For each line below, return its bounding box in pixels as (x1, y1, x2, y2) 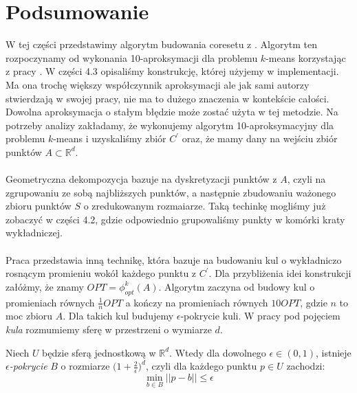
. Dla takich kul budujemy (63, 308, 174, 323)
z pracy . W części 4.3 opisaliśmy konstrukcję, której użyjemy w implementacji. (6, 64, 339, 78)
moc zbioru (6, 308, 53, 323)
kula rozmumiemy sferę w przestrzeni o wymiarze (6, 322, 212, 337)
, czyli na (287, 172, 326, 186)
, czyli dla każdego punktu (145, 359, 257, 373)
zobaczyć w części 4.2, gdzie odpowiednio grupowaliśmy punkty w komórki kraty (6, 212, 345, 226)
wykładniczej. (6, 225, 63, 240)
